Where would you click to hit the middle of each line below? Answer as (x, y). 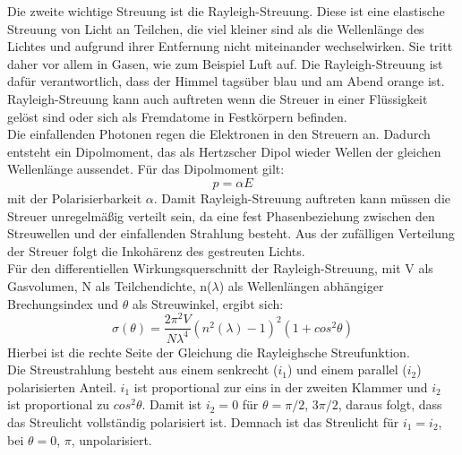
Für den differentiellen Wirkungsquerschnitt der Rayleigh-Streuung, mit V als (220, 268)
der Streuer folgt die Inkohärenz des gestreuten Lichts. (156, 250)
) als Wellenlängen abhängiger (301, 285)
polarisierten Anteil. (62, 386)
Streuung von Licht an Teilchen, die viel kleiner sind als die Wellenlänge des (216, 28)
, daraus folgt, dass (390, 404)
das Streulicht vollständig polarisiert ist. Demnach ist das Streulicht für (203, 421)
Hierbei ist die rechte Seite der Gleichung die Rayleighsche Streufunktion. (209, 352)
